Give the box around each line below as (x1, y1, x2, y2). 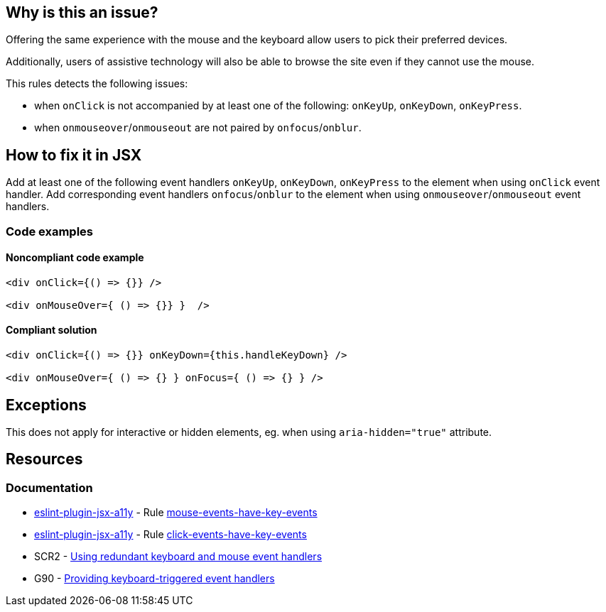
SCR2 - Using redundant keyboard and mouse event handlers (34, 550, 323, 563)
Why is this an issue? (6, 4, 158, 21)
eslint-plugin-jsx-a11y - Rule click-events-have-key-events (34, 528, 307, 541)
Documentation (6, 480, 93, 495)
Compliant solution (6, 324, 97, 337)
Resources (6, 450, 83, 469)
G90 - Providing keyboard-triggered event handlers (34, 572, 275, 585)
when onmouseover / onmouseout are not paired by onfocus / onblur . (34, 121, 362, 134)
